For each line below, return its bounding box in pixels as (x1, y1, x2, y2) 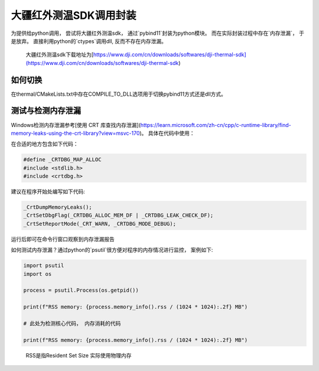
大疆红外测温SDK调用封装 (11, 9, 136, 22)
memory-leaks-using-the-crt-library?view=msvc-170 (11, 129, 140, 136)
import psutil (23, 262, 64, 269)
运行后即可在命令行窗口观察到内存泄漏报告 (11, 235, 115, 242)
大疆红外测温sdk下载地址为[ (25, 51, 94, 58)
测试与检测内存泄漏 (11, 106, 81, 116)
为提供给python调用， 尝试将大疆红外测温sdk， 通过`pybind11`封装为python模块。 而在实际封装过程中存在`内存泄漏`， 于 (11, 30, 304, 37)
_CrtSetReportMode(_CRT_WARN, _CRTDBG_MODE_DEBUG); (23, 220, 177, 227)
